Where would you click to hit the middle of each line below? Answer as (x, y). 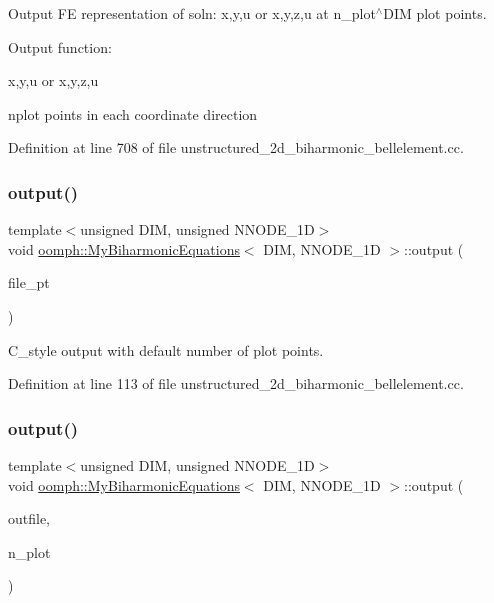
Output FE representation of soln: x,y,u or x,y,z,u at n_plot (192, 13)
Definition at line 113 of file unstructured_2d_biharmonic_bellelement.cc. (236, 383)
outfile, (29, 518)
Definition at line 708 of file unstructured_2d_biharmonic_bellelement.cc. (236, 147)
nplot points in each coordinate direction (133, 113)
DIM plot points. (435, 13)
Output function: (60, 46)
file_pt (29, 282)
